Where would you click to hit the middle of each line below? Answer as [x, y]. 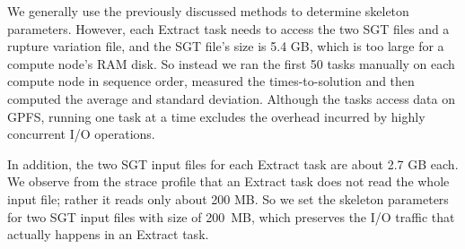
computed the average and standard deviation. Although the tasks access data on [232, 98]
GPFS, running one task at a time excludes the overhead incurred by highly [216, 116]
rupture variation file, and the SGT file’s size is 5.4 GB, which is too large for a [226, 46]
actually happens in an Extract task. [108, 234]
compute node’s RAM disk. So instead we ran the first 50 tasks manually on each [231, 63]
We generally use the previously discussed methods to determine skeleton [208, 11]
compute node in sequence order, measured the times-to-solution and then [211, 81]
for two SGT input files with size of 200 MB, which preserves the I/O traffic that [231, 216]
